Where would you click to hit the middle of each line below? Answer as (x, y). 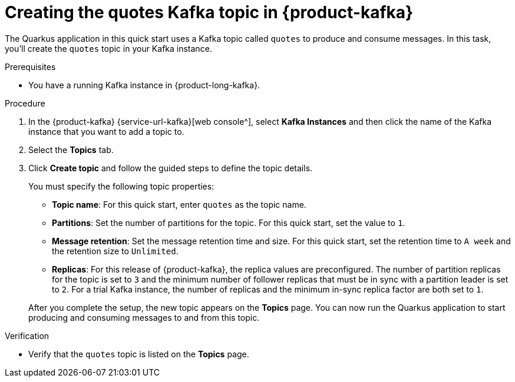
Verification (27, 336)
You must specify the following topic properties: (121, 186)
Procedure (25, 103)
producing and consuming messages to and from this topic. (144, 317)
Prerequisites (30, 67)
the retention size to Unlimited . (115, 251)
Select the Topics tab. (71, 150)
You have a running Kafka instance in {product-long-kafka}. (144, 85)
